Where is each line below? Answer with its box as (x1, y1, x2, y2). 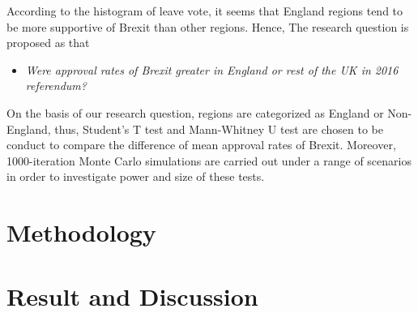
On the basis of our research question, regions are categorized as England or (6, 104, 384, 121)
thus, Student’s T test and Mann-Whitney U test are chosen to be (54, 120, 383, 137)
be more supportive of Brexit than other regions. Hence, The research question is (6, 18, 409, 35)
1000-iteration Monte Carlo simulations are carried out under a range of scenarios (6, 152, 412, 169)
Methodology (6, 216, 156, 249)
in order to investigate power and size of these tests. (6, 168, 265, 185)
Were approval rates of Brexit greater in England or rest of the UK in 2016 (25, 61, 399, 78)
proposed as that (6, 34, 90, 51)
